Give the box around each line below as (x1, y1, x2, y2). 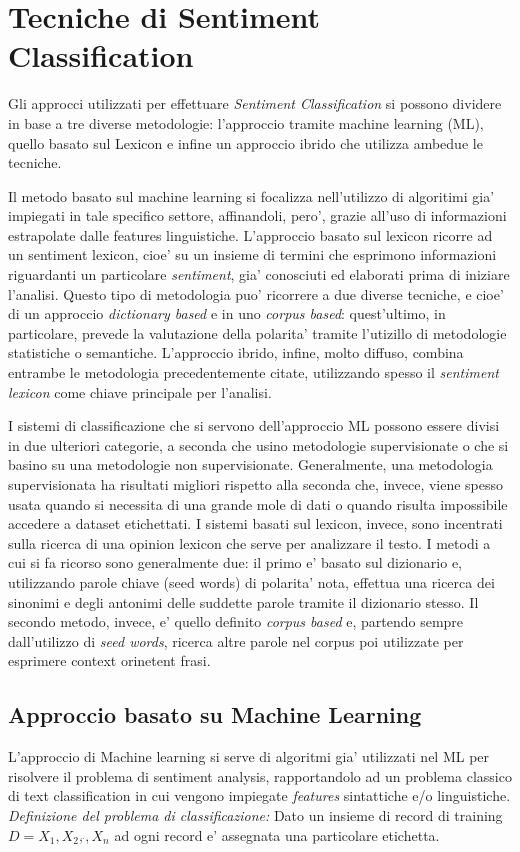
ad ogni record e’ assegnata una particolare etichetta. (114, 824, 440, 845)
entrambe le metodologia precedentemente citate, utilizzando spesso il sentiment (8, 362, 499, 383)
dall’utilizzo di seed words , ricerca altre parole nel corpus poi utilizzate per (8, 630, 464, 651)
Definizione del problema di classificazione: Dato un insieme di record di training (8, 804, 503, 825)
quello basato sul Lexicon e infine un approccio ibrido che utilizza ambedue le (8, 132, 483, 153)
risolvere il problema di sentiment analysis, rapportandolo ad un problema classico (8, 765, 512, 786)
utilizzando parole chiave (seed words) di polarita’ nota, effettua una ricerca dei (8, 571, 495, 592)
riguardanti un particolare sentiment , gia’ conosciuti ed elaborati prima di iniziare (8, 264, 510, 285)
